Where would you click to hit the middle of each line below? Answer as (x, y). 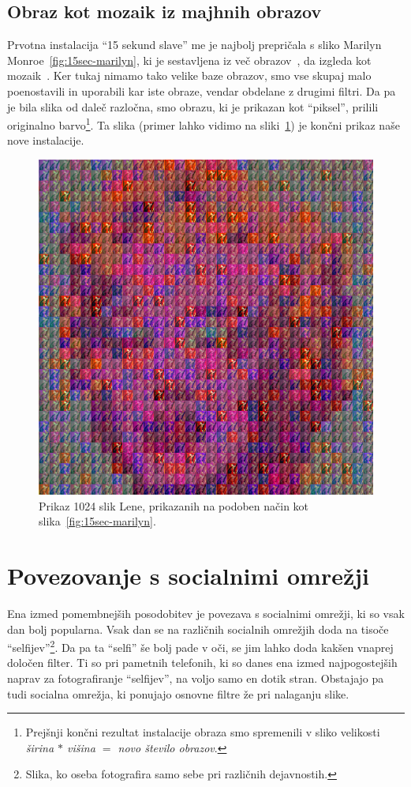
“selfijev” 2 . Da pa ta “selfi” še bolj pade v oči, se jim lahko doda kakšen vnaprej (200, 646)
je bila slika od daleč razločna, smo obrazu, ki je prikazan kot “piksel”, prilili (193, 106)
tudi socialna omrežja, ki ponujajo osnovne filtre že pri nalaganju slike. (178, 693)
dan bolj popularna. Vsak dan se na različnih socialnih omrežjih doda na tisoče (198, 629)
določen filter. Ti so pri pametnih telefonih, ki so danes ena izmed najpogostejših (202, 663)
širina (40, 747)
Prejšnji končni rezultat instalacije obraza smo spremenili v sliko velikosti (203, 732)
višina (81, 747)
